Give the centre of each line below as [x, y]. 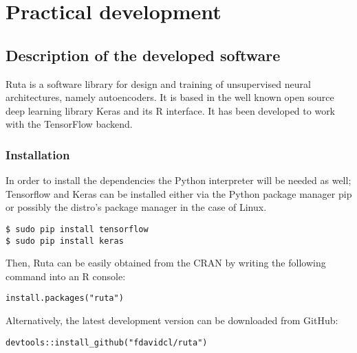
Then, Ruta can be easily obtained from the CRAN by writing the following [166, 263]
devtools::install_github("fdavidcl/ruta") [107, 342]
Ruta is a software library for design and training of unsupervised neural [158, 83]
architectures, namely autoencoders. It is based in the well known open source [170, 97]
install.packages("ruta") [65, 298]
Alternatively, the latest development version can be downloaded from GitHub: [172, 320]
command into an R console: [66, 276]
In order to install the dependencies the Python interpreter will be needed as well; [178, 180]
